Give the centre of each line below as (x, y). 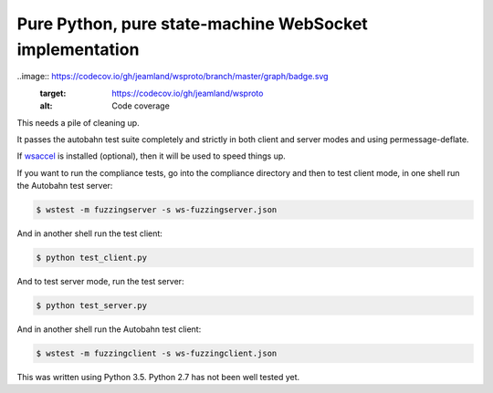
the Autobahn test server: (65, 186)
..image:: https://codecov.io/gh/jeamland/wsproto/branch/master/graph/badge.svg (173, 77)
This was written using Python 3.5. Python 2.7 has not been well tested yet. (158, 377)
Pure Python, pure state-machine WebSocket (193, 24)
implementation (78, 49)
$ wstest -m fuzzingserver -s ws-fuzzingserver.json (157, 210)
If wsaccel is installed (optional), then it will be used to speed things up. (152, 156)
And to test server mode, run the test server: (100, 282)
